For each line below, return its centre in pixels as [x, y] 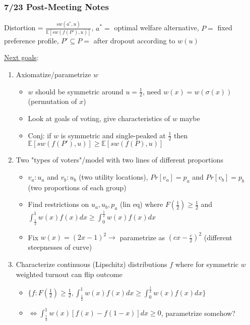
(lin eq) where [142, 204]
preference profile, [32, 40]
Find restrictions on [58, 204]
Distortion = [24, 28]
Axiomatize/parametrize [53, 74]
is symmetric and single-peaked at [113, 135]
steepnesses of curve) [60, 247]
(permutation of [52, 101]
